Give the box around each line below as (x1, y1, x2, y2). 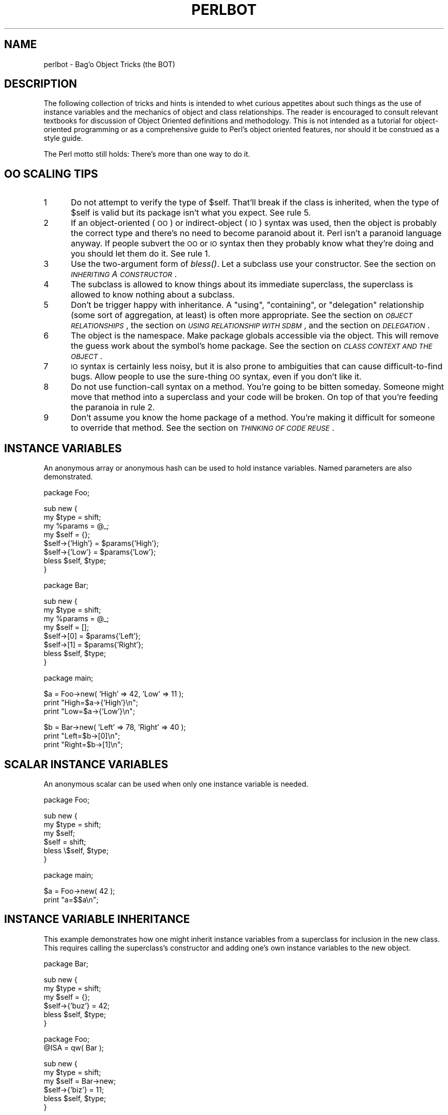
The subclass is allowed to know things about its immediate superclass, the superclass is (71, 279, 413, 290)
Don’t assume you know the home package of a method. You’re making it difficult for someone (71, 412, 435, 423)
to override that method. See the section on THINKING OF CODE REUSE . (71, 423, 334, 433)
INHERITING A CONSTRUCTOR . (71, 269, 177, 280)
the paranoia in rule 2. (71, 402, 155, 413)
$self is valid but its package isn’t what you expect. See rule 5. (71, 207, 311, 218)
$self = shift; (43, 837, 86, 846)
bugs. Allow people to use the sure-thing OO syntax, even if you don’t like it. (71, 371, 362, 382)
